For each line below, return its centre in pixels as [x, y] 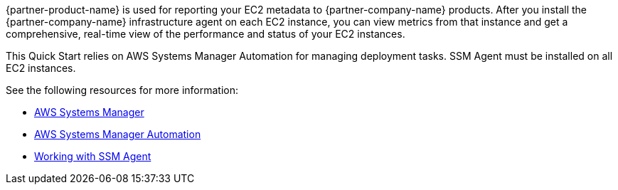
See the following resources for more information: [122, 90]
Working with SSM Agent [93, 156]
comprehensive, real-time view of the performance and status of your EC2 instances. [206, 34]
